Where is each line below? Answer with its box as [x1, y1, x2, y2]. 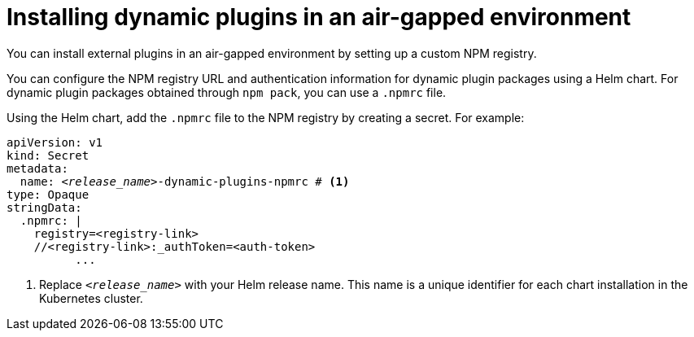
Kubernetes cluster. [39, 291, 143, 305]
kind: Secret [7, 148, 89, 162]
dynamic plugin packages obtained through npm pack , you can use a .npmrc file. [7, 85, 447, 99]
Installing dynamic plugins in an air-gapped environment [7, 3, 631, 31]
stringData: [7, 200, 82, 214]
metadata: [7, 161, 68, 175]
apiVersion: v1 [7, 135, 103, 149]
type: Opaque [7, 187, 89, 201]
